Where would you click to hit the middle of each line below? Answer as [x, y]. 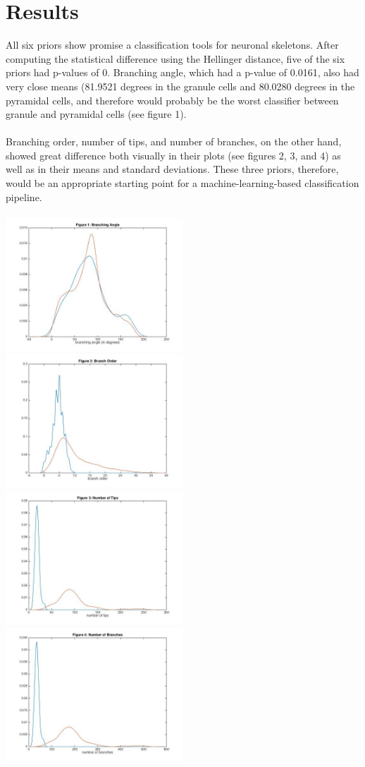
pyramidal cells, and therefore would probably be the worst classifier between [172, 100]
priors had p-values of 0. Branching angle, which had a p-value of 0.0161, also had [182, 72]
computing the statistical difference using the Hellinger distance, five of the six [175, 58]
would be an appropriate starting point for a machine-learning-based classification [182, 183]
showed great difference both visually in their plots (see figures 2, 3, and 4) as [173, 155]
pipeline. [24, 197]
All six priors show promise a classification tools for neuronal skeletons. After [172, 45]
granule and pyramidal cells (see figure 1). [96, 114]
